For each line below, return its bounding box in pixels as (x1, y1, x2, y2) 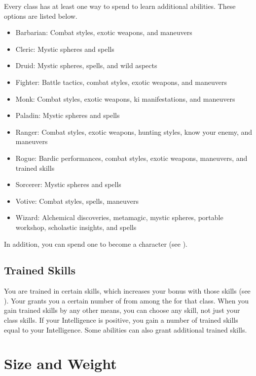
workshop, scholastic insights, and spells (15, 222, 137, 232)
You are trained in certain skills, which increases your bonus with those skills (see (4, 286, 251, 296)
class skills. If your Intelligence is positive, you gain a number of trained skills (4, 315, 238, 325)
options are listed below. (4, 10, 77, 21)
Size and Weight (4, 353, 117, 374)
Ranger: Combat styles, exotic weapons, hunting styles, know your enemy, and (15, 126, 253, 137)
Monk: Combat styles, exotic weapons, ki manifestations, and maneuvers (15, 93, 235, 104)
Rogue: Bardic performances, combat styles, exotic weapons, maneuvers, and (15, 152, 248, 163)
